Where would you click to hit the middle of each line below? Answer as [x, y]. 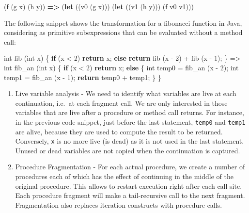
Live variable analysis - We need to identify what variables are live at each [126, 93]
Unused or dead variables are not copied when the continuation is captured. [128, 150]
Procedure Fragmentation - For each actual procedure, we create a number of [130, 167]
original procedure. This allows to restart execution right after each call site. [129, 186]
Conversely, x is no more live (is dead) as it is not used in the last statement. [130, 141]
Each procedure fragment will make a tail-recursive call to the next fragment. [130, 195]
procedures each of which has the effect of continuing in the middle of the [124, 176]
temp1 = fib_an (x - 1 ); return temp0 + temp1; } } [83, 77]
